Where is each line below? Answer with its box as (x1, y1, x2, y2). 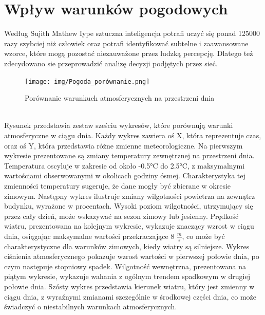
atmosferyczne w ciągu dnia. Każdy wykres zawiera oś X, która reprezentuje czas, (4, 129, 261, 140)
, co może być (182, 230, 225, 241)
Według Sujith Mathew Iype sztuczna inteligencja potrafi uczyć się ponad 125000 (4, 28, 260, 39)
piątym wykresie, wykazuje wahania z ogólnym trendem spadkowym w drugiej (4, 271, 250, 282)
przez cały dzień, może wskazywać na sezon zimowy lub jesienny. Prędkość (4, 210, 239, 221)
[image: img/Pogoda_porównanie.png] (25, 78, 150, 85)
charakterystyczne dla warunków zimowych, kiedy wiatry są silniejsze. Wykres (4, 240, 250, 251)
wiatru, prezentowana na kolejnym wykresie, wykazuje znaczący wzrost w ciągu (4, 220, 254, 231)
